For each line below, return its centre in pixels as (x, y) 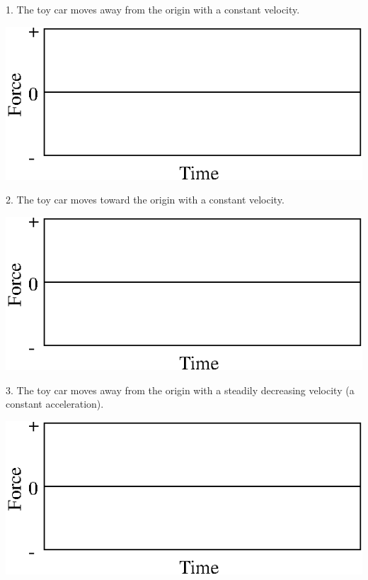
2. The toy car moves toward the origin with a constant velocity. (145, 200)
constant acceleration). (55, 404)
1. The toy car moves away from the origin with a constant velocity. (153, 9)
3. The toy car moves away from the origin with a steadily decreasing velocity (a (180, 390)
